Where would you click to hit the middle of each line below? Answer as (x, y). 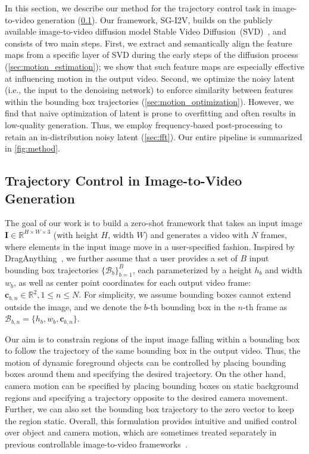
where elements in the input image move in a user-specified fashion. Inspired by (150, 246)
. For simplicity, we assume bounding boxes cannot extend (185, 294)
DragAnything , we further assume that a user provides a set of (121, 258)
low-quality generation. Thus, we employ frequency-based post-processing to (143, 124)
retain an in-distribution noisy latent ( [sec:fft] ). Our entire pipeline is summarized (154, 136)
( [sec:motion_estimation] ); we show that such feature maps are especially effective (154, 66)
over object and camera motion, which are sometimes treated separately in (141, 432)
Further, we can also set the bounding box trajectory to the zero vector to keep (149, 409)
